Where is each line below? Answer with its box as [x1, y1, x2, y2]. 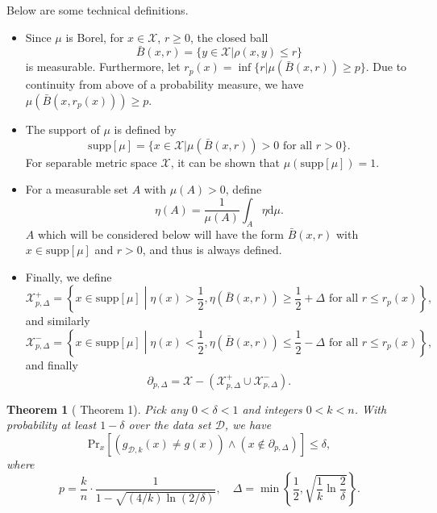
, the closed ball [189, 28, 268, 45]
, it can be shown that [170, 153, 281, 170]
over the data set [128, 416, 211, 433]
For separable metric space [25, 153, 157, 170]
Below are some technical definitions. [6, 2, 189, 18]
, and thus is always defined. [142, 241, 282, 258]
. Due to [365, 58, 407, 75]
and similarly [25, 312, 90, 329]
